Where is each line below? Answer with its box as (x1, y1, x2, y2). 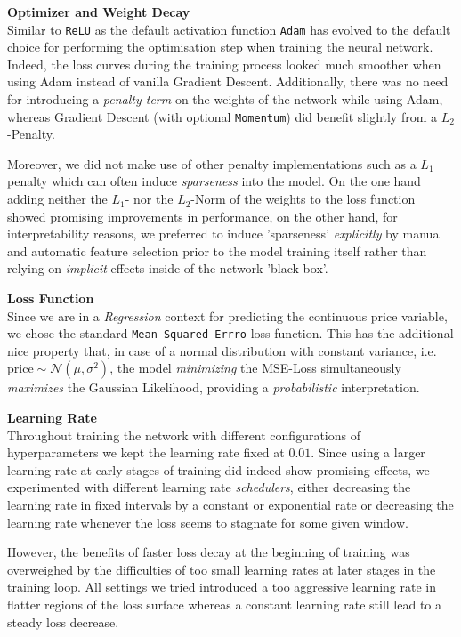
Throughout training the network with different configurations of (7, 425, 360, 444)
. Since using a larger (311, 443, 425, 462)
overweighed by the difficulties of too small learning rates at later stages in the (7, 560, 436, 578)
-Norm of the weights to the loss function (190, 189, 416, 208)
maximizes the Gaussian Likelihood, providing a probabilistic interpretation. (7, 378, 420, 397)
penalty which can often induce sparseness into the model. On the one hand (7, 172, 421, 190)
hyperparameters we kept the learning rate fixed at (7, 443, 285, 462)
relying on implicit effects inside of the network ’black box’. (7, 259, 328, 278)
